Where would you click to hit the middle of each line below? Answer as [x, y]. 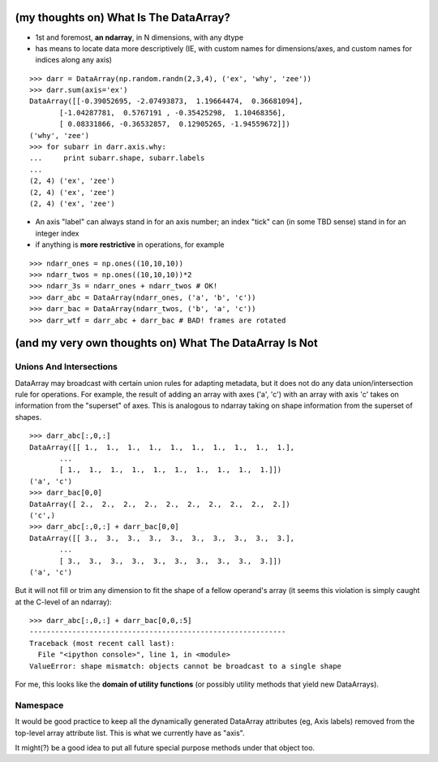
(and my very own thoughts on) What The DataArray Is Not [166, 343]
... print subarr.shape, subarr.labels [117, 158]
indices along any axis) [74, 60]
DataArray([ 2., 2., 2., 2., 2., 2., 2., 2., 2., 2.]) [160, 504]
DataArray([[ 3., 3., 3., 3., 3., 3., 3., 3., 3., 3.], [162, 538]
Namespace [39, 705]
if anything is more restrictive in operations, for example [130, 245]
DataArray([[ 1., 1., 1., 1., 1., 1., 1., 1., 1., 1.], [162, 447]
